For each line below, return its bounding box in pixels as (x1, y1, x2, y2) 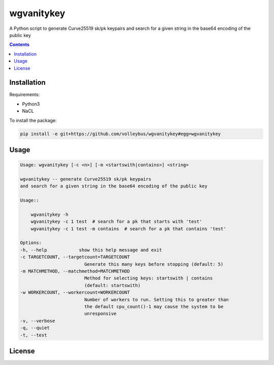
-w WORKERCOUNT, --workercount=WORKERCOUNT (20, 290, 130, 296)
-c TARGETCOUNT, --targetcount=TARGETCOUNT (20, 254, 130, 260)
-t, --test (20, 332, 47, 338)
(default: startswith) (84, 282, 141, 288)
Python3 (22, 101, 40, 107)
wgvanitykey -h (30, 212, 68, 217)
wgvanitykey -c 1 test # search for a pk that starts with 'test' (30, 219, 202, 225)
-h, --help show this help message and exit (20, 247, 162, 253)
